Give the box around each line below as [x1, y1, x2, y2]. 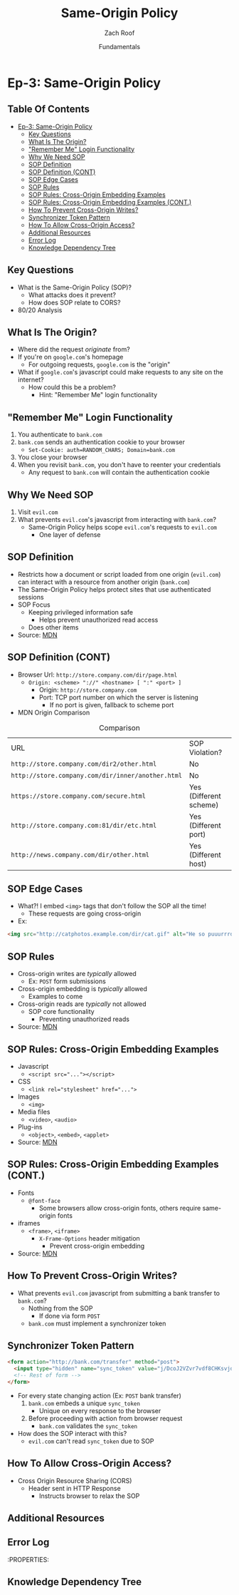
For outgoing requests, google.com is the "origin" [28, 360, 171, 369]
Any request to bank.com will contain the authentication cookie [28, 468, 210, 477]
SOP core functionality [28, 1007, 95, 1016]
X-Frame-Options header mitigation [38, 1234, 140, 1242]
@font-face [28, 1197, 61, 1204]
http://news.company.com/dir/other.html [11, 851, 149, 858]
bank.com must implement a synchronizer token [28, 1319, 166, 1328]
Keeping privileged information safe [28, 607, 134, 616]
